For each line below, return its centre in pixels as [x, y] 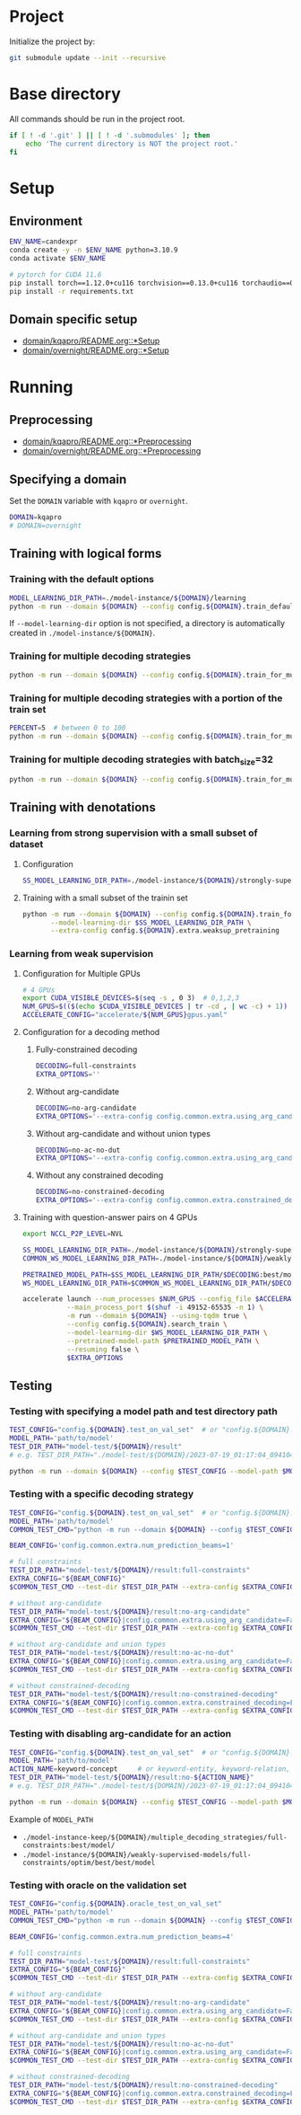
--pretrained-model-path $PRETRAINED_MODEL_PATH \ [163, 1341]
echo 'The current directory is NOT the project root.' [132, 144]
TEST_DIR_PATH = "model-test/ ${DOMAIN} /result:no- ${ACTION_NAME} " [132, 1778]
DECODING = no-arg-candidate [86, 1108]
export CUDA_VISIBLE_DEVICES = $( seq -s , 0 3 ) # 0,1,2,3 [131, 998]
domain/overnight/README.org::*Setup [96, 350]
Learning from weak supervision [82, 954]
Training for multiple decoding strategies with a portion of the [146, 698]
